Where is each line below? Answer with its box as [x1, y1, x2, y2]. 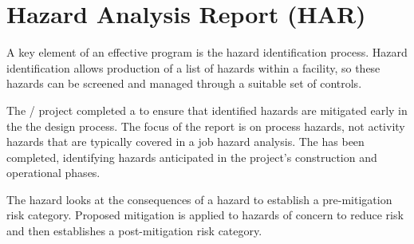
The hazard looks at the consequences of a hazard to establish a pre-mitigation [6, 191, 392, 207]
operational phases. [6, 164, 101, 181]
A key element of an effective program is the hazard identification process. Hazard [6, 44, 408, 61]
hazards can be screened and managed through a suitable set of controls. [6, 75, 362, 92]
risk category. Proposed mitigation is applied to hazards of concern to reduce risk [6, 207, 404, 223]
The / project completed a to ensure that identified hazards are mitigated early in [6, 101, 408, 118]
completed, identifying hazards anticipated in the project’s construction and [6, 148, 377, 165]
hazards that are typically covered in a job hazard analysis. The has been [6, 133, 365, 150]
